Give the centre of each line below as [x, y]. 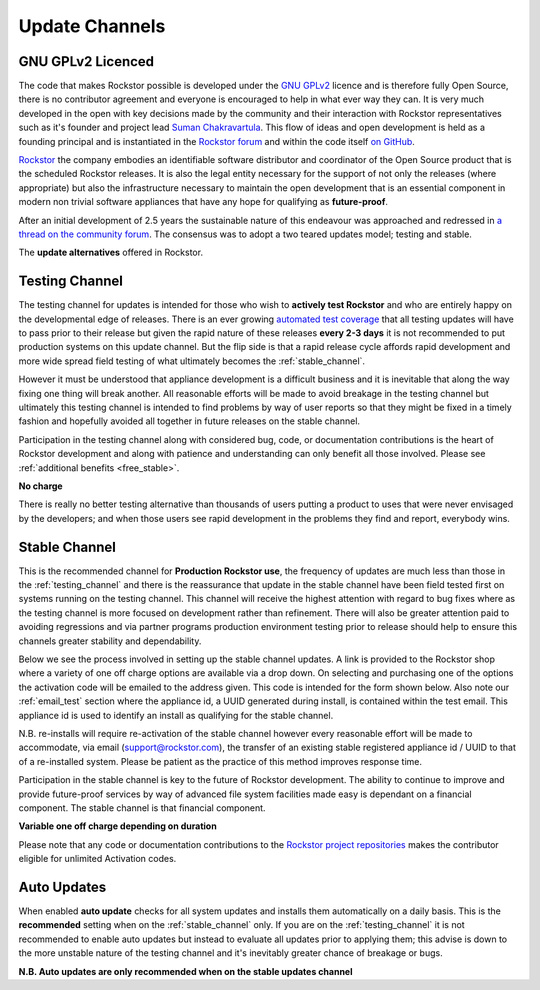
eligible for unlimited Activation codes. [97, 859]
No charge [41, 486]
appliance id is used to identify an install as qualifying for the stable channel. [176, 715]
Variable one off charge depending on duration [117, 826]
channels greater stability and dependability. [110, 641]
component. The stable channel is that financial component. [142, 807]
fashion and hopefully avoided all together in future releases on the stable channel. [189, 421]
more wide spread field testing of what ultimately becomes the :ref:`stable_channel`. [191, 361]
